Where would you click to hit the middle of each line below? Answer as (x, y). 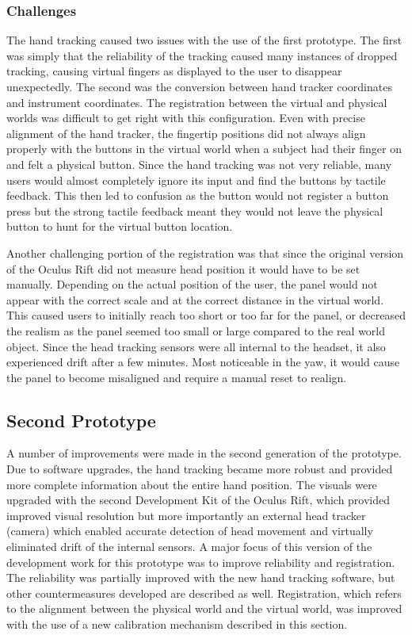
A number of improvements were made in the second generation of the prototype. (204, 453)
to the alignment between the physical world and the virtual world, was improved (204, 608)
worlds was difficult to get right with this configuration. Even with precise (186, 118)
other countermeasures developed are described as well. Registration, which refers (204, 593)
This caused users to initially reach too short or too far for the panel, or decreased (206, 315)
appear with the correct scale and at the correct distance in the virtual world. (195, 299)
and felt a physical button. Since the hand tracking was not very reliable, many (199, 164)
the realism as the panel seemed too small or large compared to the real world (196, 330)
